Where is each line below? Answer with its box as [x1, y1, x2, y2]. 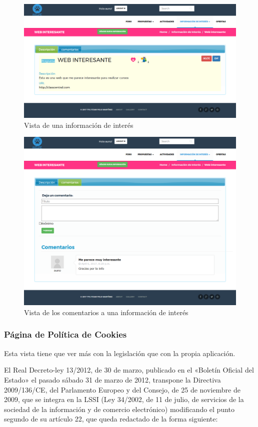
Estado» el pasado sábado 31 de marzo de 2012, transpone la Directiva [4, 374, 221, 385]
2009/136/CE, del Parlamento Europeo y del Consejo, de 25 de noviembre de [4, 384, 240, 395]
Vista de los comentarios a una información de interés [24, 307, 188, 317]
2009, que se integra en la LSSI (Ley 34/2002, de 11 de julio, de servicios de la [4, 394, 244, 405]
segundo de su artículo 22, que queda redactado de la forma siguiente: [4, 414, 218, 424]
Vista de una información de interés [24, 119, 133, 130]
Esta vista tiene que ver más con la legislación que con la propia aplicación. [4, 348, 235, 358]
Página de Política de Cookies [4, 328, 127, 341]
